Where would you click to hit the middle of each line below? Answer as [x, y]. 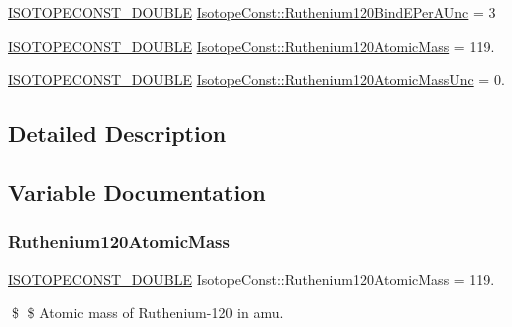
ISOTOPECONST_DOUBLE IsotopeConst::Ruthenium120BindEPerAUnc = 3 [252, 12]
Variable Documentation [137, 191]
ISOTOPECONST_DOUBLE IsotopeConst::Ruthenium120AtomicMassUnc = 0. [256, 79]
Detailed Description [117, 133]
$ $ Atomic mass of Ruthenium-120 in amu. [147, 312]
